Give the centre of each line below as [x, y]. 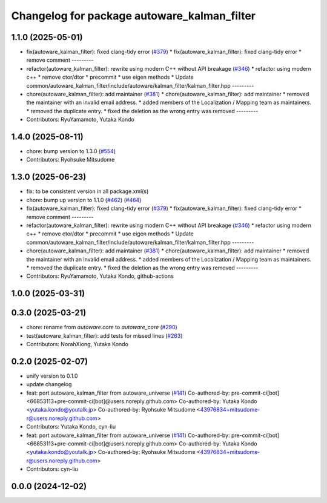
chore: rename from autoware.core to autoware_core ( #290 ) [102, 327]
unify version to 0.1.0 [52, 376]
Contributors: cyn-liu [52, 469]
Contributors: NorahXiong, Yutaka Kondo [77, 344]
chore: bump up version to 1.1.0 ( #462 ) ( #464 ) [84, 200]
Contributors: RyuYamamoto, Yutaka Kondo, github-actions [100, 276]
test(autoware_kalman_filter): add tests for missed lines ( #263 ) [104, 335]
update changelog [49, 384]
